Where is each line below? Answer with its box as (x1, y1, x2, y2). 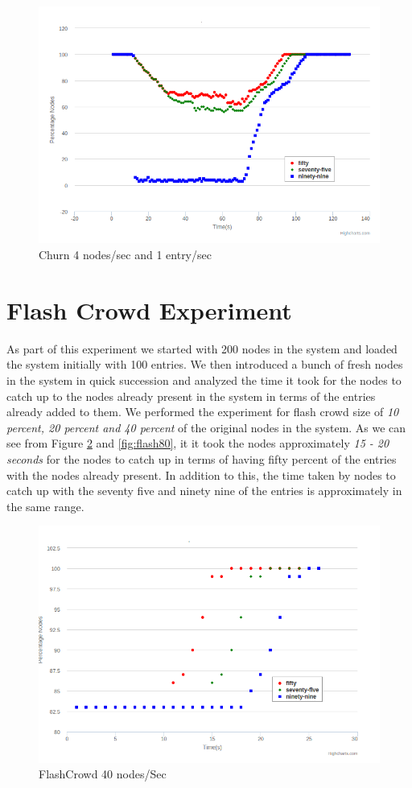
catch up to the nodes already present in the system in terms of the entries (6, 387, 376, 404)
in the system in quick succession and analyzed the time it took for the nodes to (6, 371, 402, 388)
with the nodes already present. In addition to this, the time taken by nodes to (6, 466, 396, 483)
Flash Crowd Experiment (6, 293, 292, 326)
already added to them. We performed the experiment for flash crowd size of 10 (6, 403, 399, 420)
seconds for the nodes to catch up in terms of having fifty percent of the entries (6, 450, 397, 467)
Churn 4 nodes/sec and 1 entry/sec (39, 246, 212, 263)
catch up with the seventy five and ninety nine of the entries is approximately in (6, 482, 402, 499)
